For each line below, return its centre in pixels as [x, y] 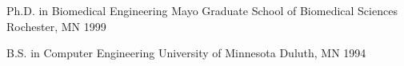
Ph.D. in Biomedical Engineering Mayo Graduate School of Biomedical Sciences [202, 10]
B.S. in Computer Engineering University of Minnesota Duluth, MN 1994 [186, 53]
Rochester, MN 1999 [56, 26]
